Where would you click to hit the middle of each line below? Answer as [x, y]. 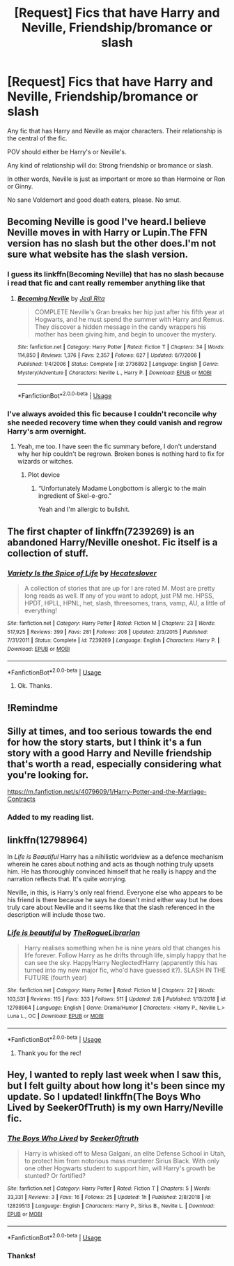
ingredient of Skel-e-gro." [75, 496]
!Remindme [32, 708]
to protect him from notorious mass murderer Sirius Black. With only [122, 1161]
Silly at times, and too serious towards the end [110, 731]
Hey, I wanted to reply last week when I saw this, [114, 1075]
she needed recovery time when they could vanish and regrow [115, 422]
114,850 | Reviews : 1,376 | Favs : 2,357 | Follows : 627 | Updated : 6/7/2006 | [109, 355]
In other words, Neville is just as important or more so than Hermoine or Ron [116, 179]
